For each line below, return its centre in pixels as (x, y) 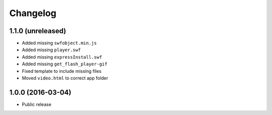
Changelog (33, 13)
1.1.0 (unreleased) (38, 31)
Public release (37, 104)
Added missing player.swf (51, 50)
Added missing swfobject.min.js (59, 43)
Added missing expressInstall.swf (62, 57)
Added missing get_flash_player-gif (65, 64)
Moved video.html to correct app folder (65, 78)
